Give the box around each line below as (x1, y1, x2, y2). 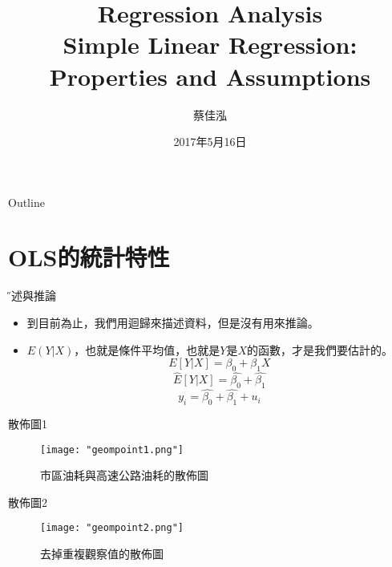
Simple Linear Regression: (63, 28, 358, 61)
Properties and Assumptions (49, 59, 371, 92)
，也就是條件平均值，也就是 (74, 341, 220, 358)
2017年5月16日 (173, 133, 247, 150)
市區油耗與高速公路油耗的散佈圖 (40, 467, 208, 484)
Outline (8, 193, 45, 210)
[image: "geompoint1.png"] (40, 443, 184, 456)
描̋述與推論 (8, 287, 56, 304)
